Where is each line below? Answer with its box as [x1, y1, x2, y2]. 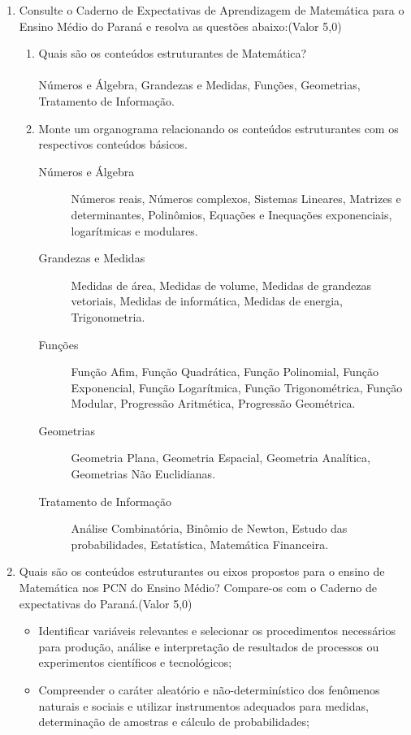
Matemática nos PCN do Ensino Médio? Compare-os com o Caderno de [19, 579, 377, 596]
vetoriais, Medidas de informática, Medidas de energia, [71, 292, 344, 309]
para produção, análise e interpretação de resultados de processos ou [38, 638, 379, 655]
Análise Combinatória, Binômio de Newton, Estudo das [71, 520, 348, 537]
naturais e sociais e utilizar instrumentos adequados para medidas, [38, 697, 369, 714]
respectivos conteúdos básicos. [38, 136, 188, 153]
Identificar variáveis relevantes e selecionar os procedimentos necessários [38, 622, 396, 639]
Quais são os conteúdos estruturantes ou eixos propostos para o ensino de [19, 563, 385, 580]
